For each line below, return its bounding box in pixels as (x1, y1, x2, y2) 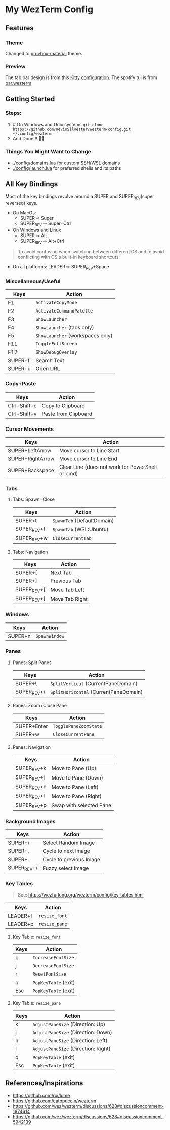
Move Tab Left (50, 586, 84, 593)
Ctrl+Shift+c (8, 402, 37, 409)
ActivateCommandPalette (35, 308, 93, 314)
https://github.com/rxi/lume (12, 1093, 70, 1099)
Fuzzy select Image (42, 865, 89, 872)
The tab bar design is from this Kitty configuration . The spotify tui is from (5, 74, 158, 81)
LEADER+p (8, 920, 34, 927)
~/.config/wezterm (12, 131, 52, 136)
